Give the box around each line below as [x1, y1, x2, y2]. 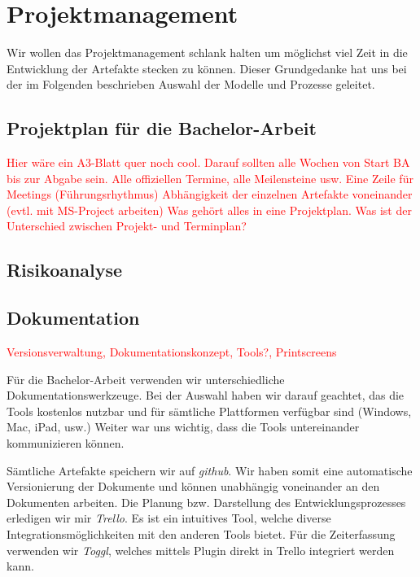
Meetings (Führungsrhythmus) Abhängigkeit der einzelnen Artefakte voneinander [7, 186, 413, 203]
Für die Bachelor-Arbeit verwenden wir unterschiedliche [7, 370, 285, 387]
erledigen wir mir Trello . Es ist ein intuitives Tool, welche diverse [7, 509, 331, 527]
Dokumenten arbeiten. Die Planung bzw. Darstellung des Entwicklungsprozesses [7, 493, 406, 510]
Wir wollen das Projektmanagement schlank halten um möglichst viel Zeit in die [7, 44, 408, 61]
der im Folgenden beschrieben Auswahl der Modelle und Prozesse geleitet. [7, 76, 375, 93]
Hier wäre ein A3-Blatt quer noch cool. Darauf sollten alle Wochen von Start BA [7, 154, 410, 171]
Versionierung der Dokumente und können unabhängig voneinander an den [7, 478, 380, 495]
